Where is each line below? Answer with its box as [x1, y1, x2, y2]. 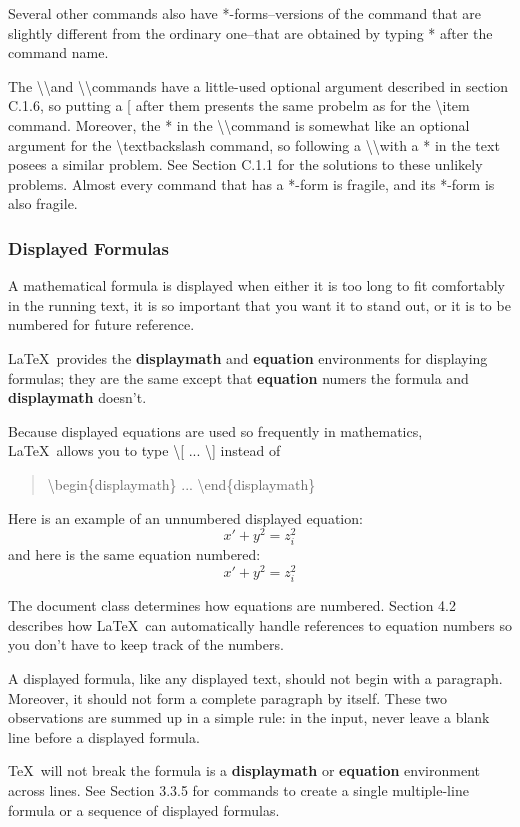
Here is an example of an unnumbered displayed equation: [8, 507, 363, 528]
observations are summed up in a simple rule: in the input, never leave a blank [8, 707, 490, 728]
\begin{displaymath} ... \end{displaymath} [47, 473, 316, 494]
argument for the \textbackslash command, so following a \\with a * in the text [8, 134, 500, 155]
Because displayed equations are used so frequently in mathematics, [8, 420, 423, 441]
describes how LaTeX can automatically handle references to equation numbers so [8, 614, 512, 635]
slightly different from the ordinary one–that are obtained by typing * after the [8, 22, 493, 43]
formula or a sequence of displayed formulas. [8, 799, 280, 820]
